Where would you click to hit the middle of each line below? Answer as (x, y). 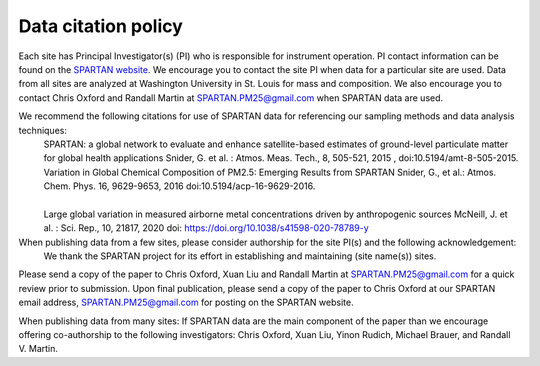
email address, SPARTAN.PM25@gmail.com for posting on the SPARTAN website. (186, 302)
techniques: (42, 130)
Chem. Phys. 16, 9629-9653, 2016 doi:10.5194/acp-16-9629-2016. (179, 186)
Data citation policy (101, 26)
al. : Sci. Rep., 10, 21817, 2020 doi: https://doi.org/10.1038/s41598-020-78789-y (206, 228)
